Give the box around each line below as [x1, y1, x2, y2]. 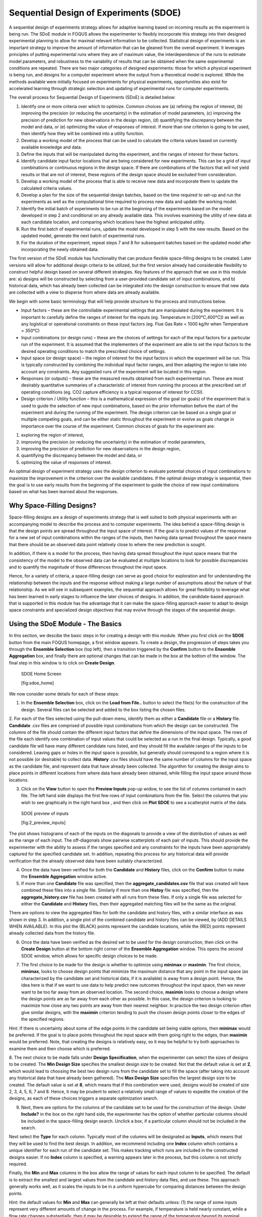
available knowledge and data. [21, 144, 82, 150]
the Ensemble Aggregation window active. [21, 874, 107, 880]
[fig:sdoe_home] [21, 680, 54, 686]
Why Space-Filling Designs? [9, 501, 97, 510]
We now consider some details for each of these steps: [9, 691, 119, 697]
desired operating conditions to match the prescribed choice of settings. [21, 348, 166, 354]
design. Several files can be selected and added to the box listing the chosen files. [21, 706, 186, 713]
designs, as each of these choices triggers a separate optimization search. [9, 1095, 159, 1101]
